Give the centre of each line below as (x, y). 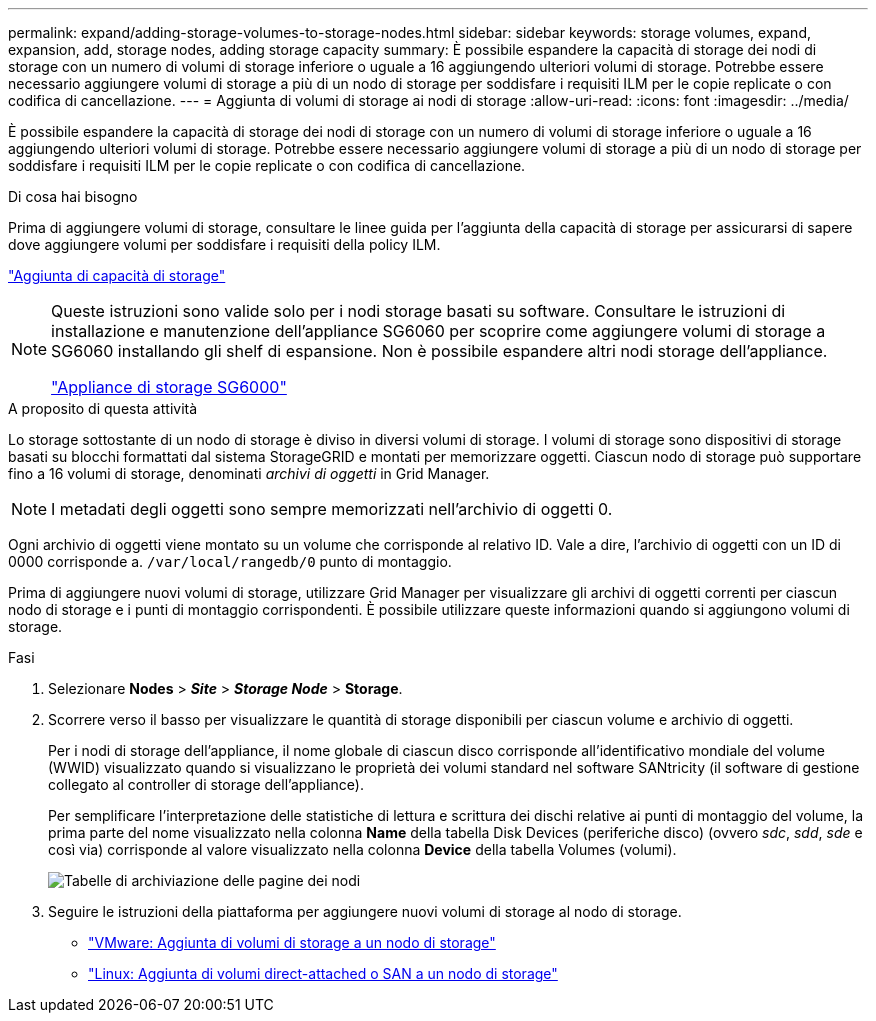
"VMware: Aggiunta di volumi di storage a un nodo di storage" (292, 942)
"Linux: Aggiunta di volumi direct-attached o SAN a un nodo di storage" (323, 973)
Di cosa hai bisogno (73, 196)
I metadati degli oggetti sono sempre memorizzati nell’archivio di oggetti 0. (332, 509)
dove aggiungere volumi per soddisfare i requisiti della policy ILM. (224, 244)
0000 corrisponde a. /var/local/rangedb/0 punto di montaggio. (230, 561)
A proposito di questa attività (103, 408)
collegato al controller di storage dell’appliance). (206, 784)
